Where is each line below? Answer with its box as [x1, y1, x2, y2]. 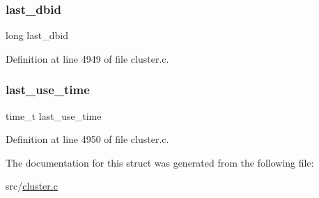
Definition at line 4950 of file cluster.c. [6, 132, 169, 146]
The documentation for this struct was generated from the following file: [6, 155, 314, 169]
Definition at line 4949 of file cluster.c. [6, 51, 169, 66]
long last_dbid [6, 28, 68, 43]
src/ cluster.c [6, 178, 58, 193]
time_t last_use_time [6, 108, 102, 123]
